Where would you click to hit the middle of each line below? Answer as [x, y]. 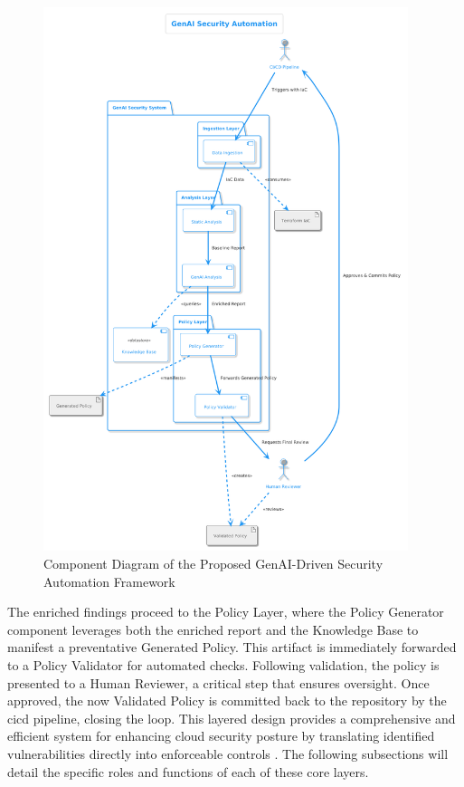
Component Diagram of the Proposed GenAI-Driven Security [213, 563]
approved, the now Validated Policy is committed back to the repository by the [227, 701]
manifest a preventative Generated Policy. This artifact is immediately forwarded [232, 647]
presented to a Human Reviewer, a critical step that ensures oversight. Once [218, 682]
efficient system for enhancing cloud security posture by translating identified [221, 736]
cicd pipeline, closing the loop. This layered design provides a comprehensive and [232, 718]
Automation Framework [109, 581]
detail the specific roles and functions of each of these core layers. [188, 771]
